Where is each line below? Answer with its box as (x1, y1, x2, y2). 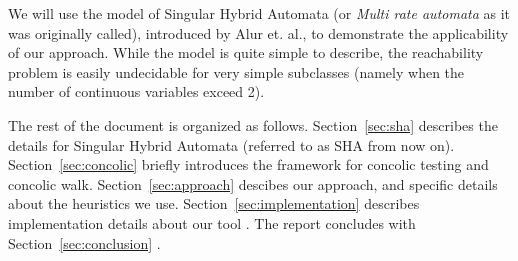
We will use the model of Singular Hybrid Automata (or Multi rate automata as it (8, 3, 511, 23)
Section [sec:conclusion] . (8, 232, 161, 253)
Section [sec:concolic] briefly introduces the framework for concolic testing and (8, 154, 489, 175)
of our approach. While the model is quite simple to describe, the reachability (8, 42, 484, 63)
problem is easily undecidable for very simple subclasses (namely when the (8, 61, 465, 82)
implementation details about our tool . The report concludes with (8, 212, 416, 233)
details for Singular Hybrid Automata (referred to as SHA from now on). (8, 134, 455, 155)
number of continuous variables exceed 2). (8, 81, 265, 102)
